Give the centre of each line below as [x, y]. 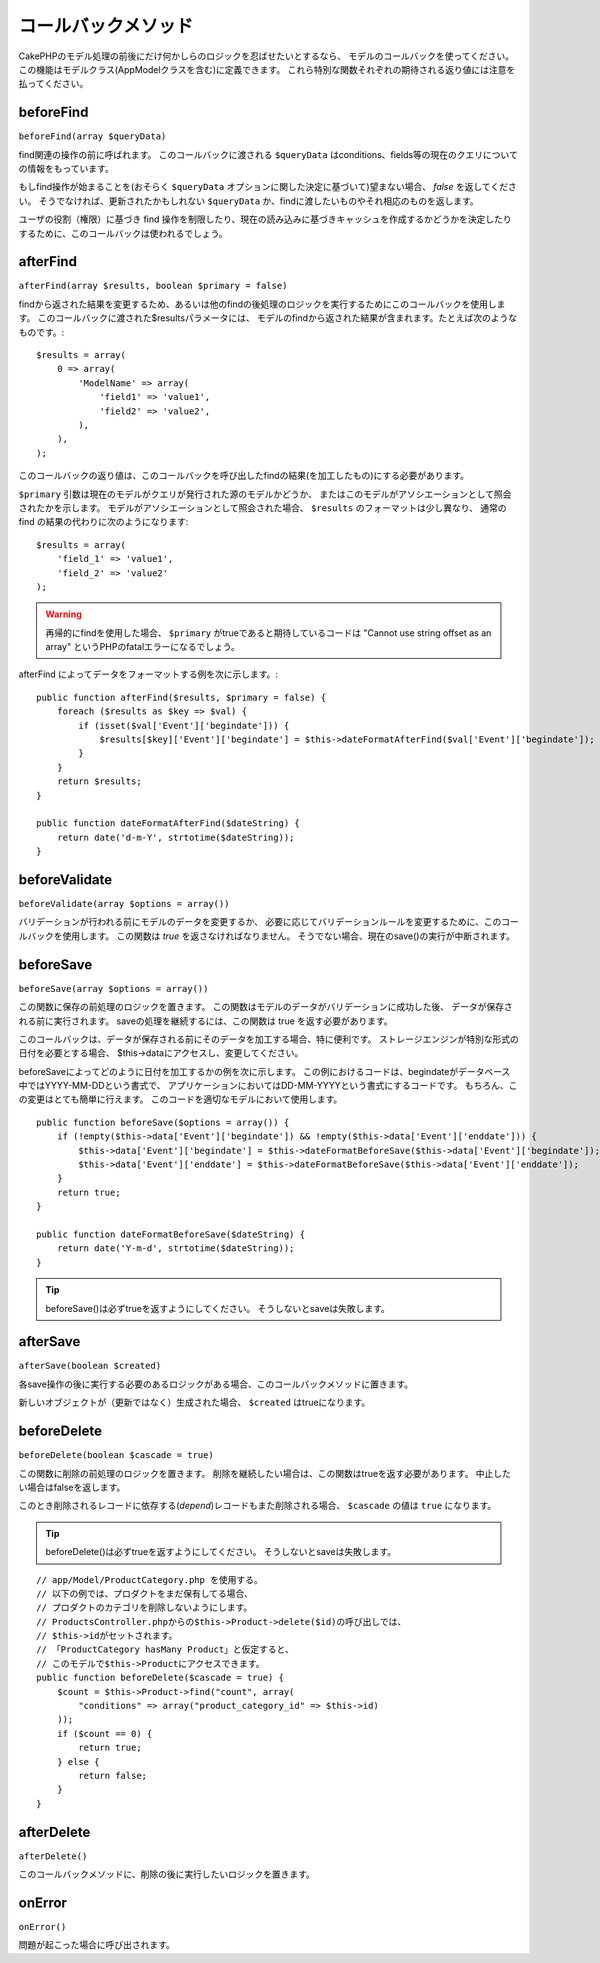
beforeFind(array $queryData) [92, 136]
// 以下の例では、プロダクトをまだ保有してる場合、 [145, 1593]
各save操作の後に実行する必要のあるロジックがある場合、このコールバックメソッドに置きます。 [216, 1384]
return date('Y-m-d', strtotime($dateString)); [175, 1248]
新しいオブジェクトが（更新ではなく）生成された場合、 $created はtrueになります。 [194, 1402]
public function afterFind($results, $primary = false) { [181, 697]
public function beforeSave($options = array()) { [163, 1122]
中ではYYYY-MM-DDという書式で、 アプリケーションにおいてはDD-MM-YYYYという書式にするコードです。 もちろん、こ [268, 1086]
